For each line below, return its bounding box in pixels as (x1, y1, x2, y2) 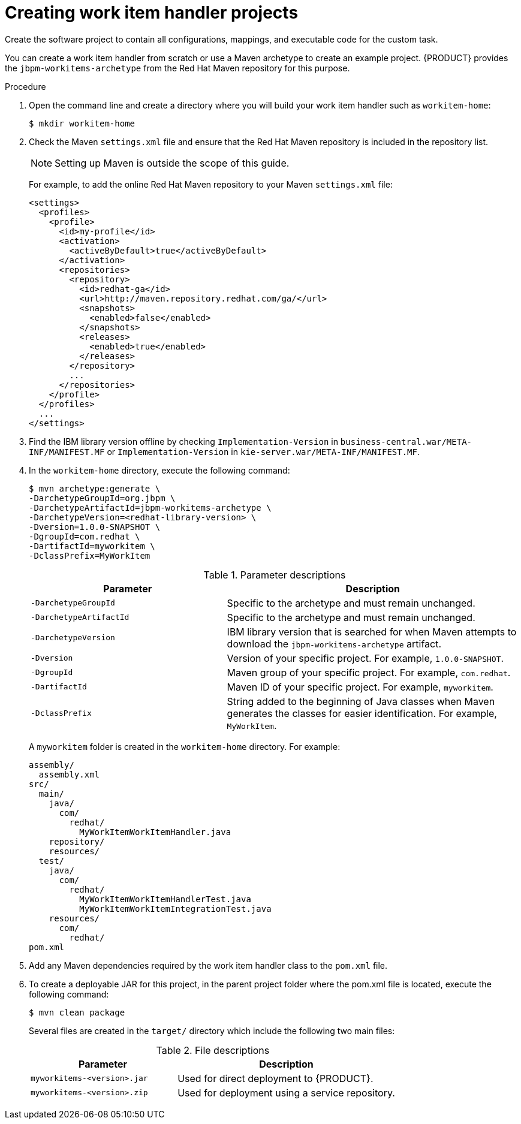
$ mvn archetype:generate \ (29, 483, 161, 493)
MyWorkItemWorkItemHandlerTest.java (79, 894, 251, 904)
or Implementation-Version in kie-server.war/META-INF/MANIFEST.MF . (107, 446, 420, 457)
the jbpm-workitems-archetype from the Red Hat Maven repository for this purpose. (5, 62, 350, 73)
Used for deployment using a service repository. (177, 1086, 395, 1099)
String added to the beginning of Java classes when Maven (227, 695, 495, 707)
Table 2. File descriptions (156, 1044, 270, 1056)
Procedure (5, 81, 46, 92)
